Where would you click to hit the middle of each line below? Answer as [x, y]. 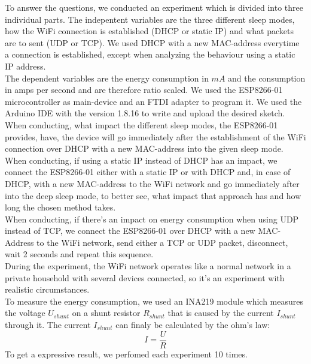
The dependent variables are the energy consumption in [107, 78]
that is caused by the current [221, 313]
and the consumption [267, 78]
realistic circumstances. [47, 289]
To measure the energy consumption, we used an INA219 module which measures [154, 301]
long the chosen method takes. [60, 207]
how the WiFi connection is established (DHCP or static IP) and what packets [150, 31]
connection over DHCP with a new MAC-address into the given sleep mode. [144, 148]
